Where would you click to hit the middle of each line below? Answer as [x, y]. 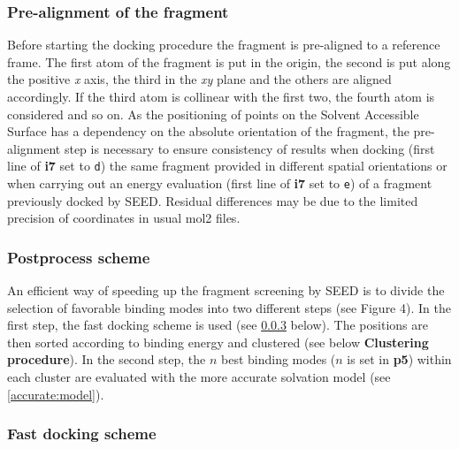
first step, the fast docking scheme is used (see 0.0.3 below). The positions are [218, 325]
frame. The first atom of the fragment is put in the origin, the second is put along [229, 61]
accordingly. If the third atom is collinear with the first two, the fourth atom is [221, 96]
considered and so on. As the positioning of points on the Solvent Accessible [213, 114]
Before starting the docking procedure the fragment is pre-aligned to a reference [224, 45]
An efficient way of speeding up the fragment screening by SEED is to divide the [226, 290]
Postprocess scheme [79, 257]
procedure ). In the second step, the [107, 359]
